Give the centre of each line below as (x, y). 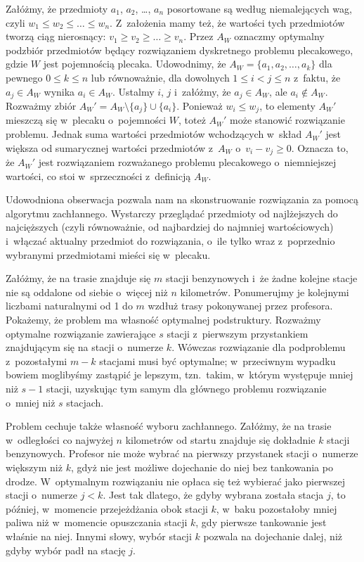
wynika (59, 91)
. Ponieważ (200, 106)
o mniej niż (31, 402)
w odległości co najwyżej (59, 439)
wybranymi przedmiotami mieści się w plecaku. (108, 254)
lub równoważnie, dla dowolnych (160, 77)
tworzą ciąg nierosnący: (56, 36)
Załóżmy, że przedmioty (57, 8)
